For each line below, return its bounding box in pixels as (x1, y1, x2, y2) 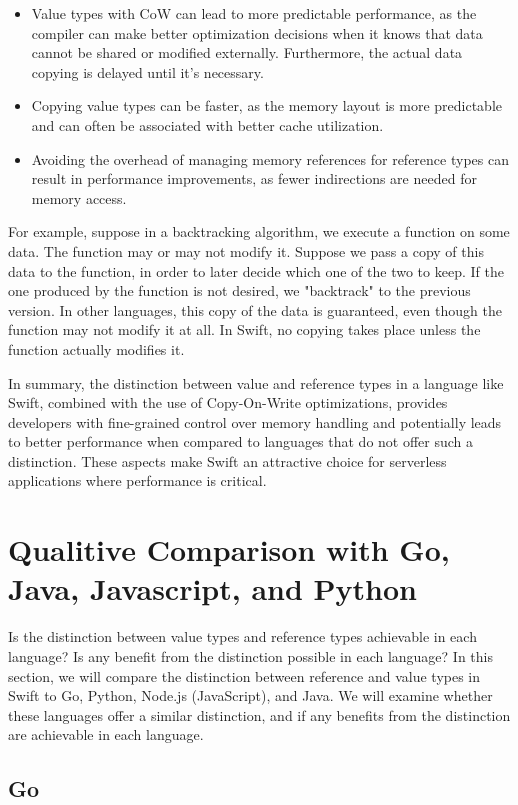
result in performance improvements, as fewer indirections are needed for (31, 168, 477, 189)
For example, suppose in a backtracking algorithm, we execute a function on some (8, 221, 510, 242)
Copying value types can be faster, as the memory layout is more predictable (31, 95, 502, 116)
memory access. (31, 187, 127, 208)
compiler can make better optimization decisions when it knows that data (31, 22, 483, 43)
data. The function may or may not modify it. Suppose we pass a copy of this (8, 240, 484, 261)
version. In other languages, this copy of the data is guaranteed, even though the (8, 299, 502, 320)
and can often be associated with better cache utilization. (31, 114, 384, 135)
